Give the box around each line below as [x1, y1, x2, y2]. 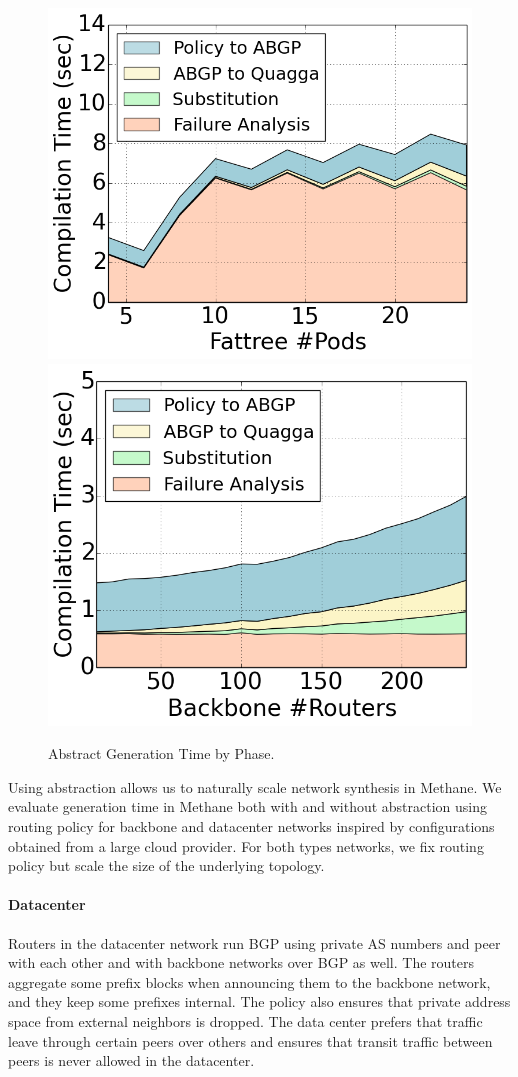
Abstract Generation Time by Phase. [48, 743, 275, 764]
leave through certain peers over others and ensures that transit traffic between [8, 1030, 493, 1051]
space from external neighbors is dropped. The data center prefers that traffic [8, 1011, 483, 1031]
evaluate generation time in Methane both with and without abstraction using [8, 796, 488, 817]
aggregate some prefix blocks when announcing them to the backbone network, [8, 971, 491, 992]
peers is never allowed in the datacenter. [8, 1050, 255, 1071]
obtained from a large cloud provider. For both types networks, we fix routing [8, 835, 484, 856]
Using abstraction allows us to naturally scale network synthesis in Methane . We [8, 776, 502, 797]
